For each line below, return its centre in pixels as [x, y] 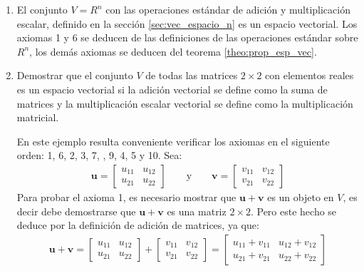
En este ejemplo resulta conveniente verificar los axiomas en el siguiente [173, 141]
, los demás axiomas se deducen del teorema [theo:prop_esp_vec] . [173, 51]
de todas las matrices [192, 75]
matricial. [38, 117]
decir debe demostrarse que [76, 211]
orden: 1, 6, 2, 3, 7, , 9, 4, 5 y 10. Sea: [99, 155]
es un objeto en [301, 196]
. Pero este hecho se [293, 211]
